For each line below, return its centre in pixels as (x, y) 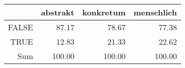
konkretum (104, 12)
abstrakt (58, 12)
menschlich (155, 12)
